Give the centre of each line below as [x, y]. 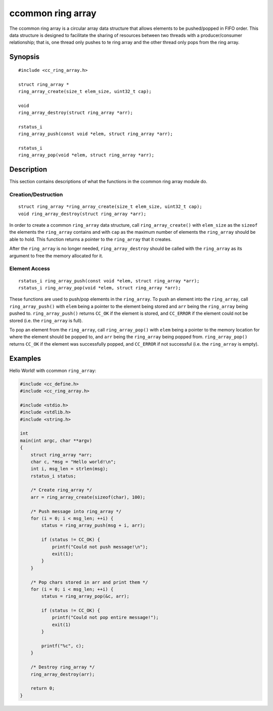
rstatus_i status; [53, 476]
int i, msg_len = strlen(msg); [69, 469]
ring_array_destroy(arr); [63, 674]
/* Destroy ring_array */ [63, 667]
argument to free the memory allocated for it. [56, 256]
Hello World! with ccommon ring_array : [53, 370]
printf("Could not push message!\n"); [100, 547]
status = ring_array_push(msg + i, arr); [93, 526]
